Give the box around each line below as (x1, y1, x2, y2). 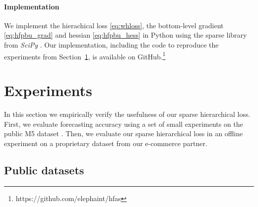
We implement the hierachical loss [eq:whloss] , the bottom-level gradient (4, 20, 224, 30)
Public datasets (4, 162, 84, 177)
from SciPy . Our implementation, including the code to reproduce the (4, 39, 219, 50)
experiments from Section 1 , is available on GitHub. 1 (4, 50, 166, 61)
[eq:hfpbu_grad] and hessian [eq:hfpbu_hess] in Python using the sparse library (4, 30, 247, 40)
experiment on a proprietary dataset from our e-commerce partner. (4, 138, 207, 148)
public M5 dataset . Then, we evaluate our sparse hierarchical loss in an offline (4, 128, 243, 139)
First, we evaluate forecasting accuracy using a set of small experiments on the (4, 118, 243, 129)
